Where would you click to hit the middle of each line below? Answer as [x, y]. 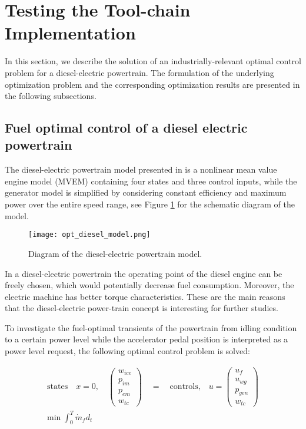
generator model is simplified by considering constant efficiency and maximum [146, 192]
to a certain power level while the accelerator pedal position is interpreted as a [147, 339]
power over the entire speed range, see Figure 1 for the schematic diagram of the [150, 204]
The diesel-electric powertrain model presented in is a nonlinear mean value [141, 169]
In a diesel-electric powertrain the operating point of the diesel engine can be [144, 273]
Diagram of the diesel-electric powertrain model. [115, 253]
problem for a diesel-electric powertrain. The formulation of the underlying [139, 72]
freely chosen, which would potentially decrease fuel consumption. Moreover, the [149, 285]
